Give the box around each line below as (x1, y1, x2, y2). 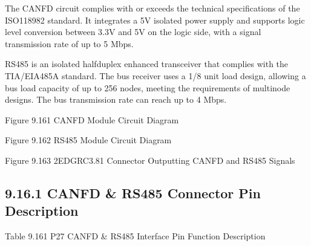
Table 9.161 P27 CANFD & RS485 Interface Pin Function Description (5, 230, 266, 242)
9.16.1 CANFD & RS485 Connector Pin (5, 183, 261, 202)
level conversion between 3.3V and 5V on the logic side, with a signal (5, 25, 261, 38)
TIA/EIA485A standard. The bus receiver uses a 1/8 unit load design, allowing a (5, 69, 306, 82)
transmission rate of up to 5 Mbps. (5, 37, 134, 50)
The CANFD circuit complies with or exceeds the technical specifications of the (5, 2, 300, 14)
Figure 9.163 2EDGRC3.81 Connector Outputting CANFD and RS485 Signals (5, 154, 295, 166)
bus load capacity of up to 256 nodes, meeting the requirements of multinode (5, 81, 290, 94)
